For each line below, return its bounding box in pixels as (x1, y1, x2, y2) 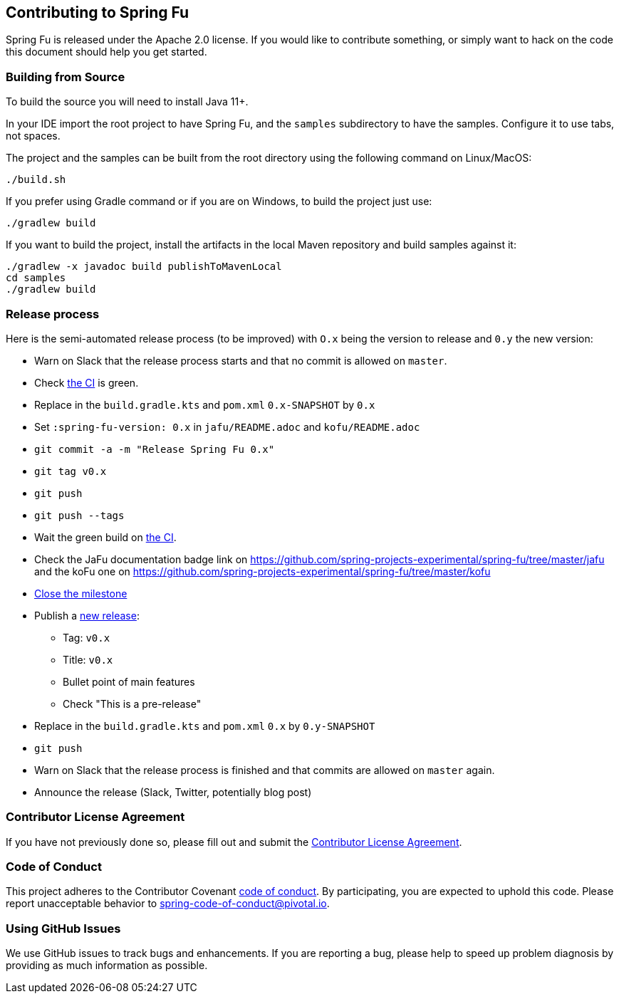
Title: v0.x (63, 653, 113, 666)
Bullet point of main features (63, 675, 195, 688)
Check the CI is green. (34, 376, 139, 389)
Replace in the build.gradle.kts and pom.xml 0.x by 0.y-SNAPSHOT (34, 719, 375, 732)
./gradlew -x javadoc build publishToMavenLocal (6, 261, 282, 273)
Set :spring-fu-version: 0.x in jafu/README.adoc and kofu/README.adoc (34, 420, 420, 433)
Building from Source (6, 69, 125, 84)
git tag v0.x (34, 465, 107, 477)
